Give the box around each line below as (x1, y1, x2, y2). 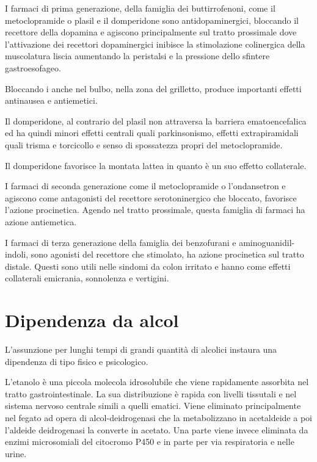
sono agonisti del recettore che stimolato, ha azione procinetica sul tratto (31, 248, 304, 261)
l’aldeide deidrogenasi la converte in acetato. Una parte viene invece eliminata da (5, 423, 308, 436)
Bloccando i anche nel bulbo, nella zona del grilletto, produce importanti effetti (5, 82, 302, 95)
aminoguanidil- (239, 236, 295, 248)
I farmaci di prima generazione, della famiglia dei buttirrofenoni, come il (5, 2, 275, 14)
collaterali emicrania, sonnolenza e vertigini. (5, 272, 169, 284)
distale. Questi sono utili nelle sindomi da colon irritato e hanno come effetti (5, 259, 291, 272)
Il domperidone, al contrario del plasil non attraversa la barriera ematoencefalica (5, 114, 307, 127)
